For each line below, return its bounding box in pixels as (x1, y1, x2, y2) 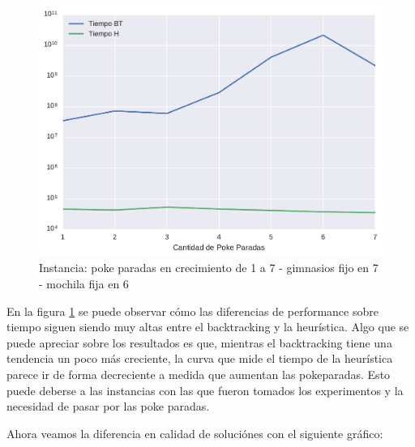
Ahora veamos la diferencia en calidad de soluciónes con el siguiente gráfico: (6, 424, 383, 441)
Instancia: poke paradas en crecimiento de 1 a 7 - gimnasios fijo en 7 (39, 259, 379, 276)
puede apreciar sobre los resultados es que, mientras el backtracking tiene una (6, 334, 392, 351)
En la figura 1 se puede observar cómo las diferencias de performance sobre (6, 302, 379, 319)
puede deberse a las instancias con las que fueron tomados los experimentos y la (6, 381, 404, 398)
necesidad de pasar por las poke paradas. (6, 398, 210, 415)
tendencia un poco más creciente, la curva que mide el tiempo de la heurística (6, 350, 393, 367)
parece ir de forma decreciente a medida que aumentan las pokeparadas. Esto (6, 365, 391, 382)
